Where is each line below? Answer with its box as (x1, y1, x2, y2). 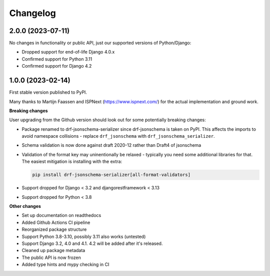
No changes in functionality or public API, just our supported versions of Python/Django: (9, 40, 191, 46)
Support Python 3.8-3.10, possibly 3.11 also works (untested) (21, 233, 146, 239)
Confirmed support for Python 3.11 (21, 56, 92, 62)
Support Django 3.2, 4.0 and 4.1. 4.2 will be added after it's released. (21, 240, 163, 246)
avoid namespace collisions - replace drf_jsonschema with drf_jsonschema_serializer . (21, 133, 215, 139)
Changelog (9, 8, 56, 19)
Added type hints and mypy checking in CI (21, 261, 109, 267)
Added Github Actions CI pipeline (21, 219, 90, 225)
